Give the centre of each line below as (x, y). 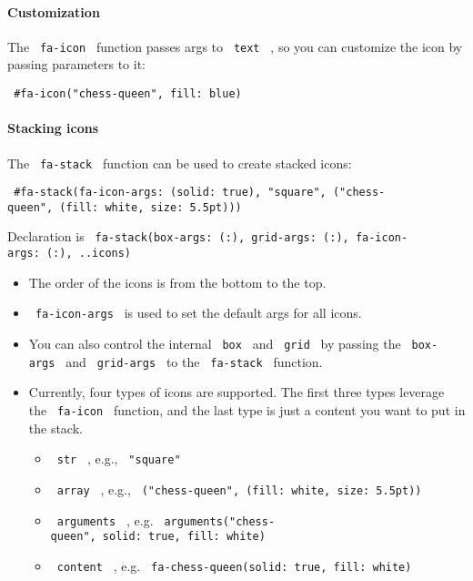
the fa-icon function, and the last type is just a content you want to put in (247, 409)
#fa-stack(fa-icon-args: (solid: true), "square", (170, 193)
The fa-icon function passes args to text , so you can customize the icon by (235, 46)
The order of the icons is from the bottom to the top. (177, 282)
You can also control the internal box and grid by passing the (215, 344)
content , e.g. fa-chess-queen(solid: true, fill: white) (234, 565)
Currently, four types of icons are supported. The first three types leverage (236, 392)
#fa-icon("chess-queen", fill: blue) (128, 94)
